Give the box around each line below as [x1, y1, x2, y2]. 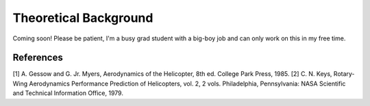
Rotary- [333, 70, 356, 78]
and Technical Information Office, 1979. [12, 89, 123, 97]
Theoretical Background [12, 10, 153, 25]
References [12, 52, 63, 64]
